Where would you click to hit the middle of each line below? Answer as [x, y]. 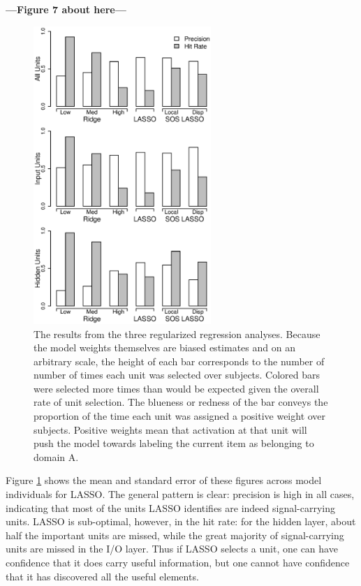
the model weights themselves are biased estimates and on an [164, 347]
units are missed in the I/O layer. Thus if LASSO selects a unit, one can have [172, 549]
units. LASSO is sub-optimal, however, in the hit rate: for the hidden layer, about [181, 521]
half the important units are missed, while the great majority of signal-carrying [175, 535]
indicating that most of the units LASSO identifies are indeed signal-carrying [170, 507]
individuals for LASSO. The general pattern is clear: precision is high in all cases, [180, 494]
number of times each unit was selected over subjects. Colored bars [177, 375]
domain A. [56, 456]
